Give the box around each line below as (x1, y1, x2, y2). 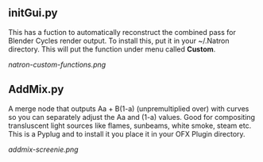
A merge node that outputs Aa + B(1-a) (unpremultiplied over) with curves (8, 103, 249, 114)
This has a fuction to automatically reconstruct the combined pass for (8, 27, 236, 37)
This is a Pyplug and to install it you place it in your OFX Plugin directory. (8, 129, 246, 138)
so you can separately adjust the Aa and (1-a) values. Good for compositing (8, 112, 256, 121)
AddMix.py (8, 83, 64, 96)
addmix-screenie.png (8, 145, 79, 154)
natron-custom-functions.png (8, 60, 106, 69)
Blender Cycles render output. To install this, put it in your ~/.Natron (8, 36, 230, 45)
